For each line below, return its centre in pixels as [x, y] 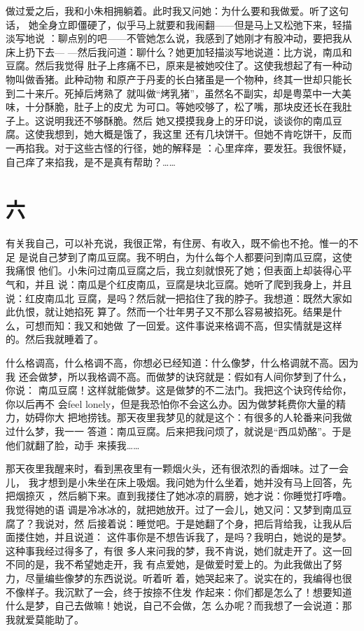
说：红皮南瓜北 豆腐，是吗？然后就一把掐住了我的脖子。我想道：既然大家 [174, 298]
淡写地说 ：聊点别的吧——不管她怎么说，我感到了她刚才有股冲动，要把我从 [179, 38]
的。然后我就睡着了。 [55, 339]
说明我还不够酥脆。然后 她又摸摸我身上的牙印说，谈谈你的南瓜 [188, 120]
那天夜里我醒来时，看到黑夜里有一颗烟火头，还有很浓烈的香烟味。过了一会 [177, 468]
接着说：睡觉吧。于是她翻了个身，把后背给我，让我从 [219, 523]
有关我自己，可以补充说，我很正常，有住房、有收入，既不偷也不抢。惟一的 [177, 243]
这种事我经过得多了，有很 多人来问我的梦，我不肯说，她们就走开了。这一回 [179, 550]
